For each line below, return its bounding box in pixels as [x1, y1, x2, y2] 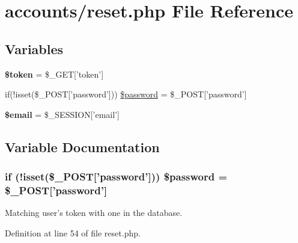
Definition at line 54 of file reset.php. [5, 226, 141, 239]
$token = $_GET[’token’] [5, 67, 104, 80]
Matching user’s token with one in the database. [5, 206, 183, 219]
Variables [5, 39, 64, 58]
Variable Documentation [5, 137, 160, 156]
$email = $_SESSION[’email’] [5, 108, 120, 120]
